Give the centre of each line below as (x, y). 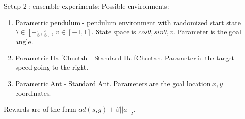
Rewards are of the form (40, 109)
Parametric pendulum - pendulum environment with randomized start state (128, 22)
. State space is (114, 32)
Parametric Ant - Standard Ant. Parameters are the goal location (113, 83)
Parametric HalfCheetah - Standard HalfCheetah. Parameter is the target (125, 57)
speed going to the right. (52, 67)
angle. (24, 41)
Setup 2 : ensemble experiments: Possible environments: (87, 6)
